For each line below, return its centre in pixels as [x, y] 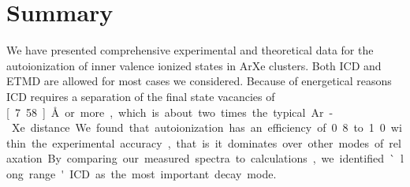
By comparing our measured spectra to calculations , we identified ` [221, 158]
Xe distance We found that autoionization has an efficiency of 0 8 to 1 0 [198, 127]
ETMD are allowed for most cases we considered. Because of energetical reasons [199, 81]
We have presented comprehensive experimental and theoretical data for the [190, 50]
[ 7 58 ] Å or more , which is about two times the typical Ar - [170, 112]
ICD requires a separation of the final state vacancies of [141, 96]
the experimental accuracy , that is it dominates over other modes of [207, 142]
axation [24, 158]
